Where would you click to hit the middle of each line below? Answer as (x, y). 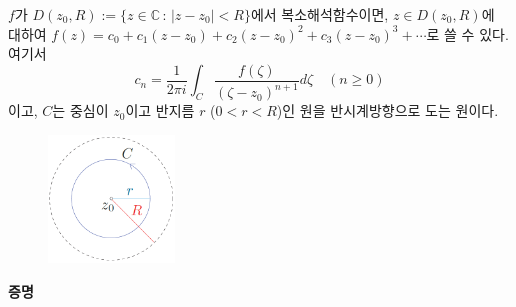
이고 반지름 (160, 110)
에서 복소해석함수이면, (319, 14)
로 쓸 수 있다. (467, 33)
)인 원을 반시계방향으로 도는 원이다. (387, 110)
